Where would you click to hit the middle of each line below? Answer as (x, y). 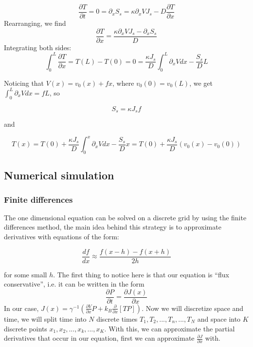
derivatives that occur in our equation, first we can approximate (99, 338)
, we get (201, 83)
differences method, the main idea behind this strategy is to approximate (113, 227)
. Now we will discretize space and (193, 308)
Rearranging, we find (35, 23)
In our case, (21, 308)
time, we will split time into (45, 318)
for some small (26, 274)
